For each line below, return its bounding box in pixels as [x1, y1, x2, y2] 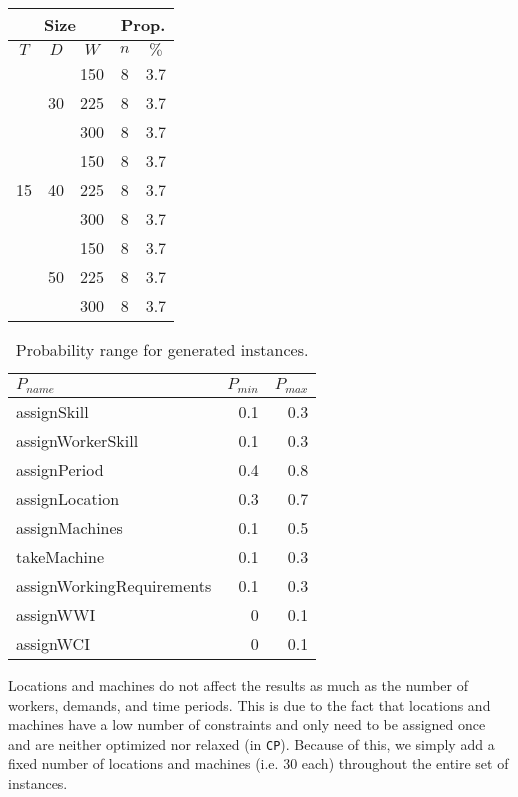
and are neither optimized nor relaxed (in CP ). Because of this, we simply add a [8, 733, 495, 754]
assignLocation [16, 486, 120, 510]
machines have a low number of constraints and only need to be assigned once [8, 714, 486, 735]
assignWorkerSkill [16, 428, 139, 452]
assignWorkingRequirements [16, 573, 212, 597]
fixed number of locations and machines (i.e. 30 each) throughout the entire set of [8, 753, 509, 774]
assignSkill [16, 399, 89, 423]
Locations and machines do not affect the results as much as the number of [8, 674, 468, 695]
